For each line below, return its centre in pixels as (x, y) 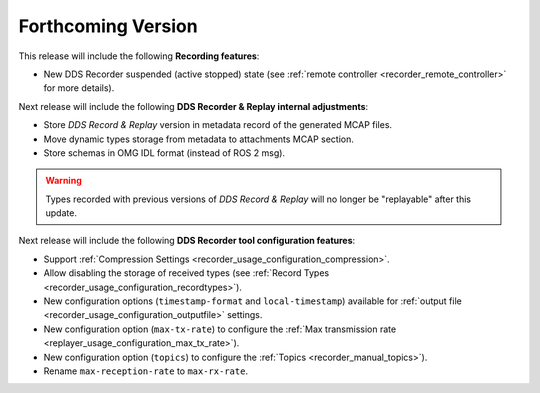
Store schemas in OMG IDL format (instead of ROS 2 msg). (164, 152)
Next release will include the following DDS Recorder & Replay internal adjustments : (193, 106)
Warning (63, 181)
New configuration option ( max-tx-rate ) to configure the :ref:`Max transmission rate (220, 329)
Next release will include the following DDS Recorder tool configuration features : (187, 241)
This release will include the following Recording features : (139, 56)
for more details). (79, 88)
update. (61, 213)
